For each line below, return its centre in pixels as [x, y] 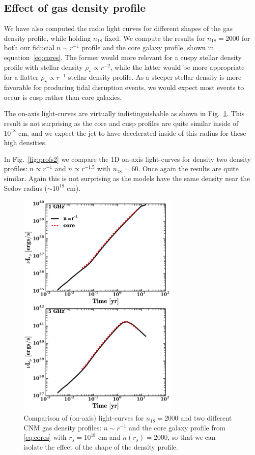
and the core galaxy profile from [177, 427]
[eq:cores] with [45, 437]
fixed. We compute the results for [155, 38]
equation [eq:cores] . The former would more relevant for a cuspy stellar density [123, 57]
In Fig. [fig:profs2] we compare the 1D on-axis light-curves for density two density [127, 159]
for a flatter [21, 77]
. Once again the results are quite [188, 168]
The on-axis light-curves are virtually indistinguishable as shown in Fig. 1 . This [124, 113]
